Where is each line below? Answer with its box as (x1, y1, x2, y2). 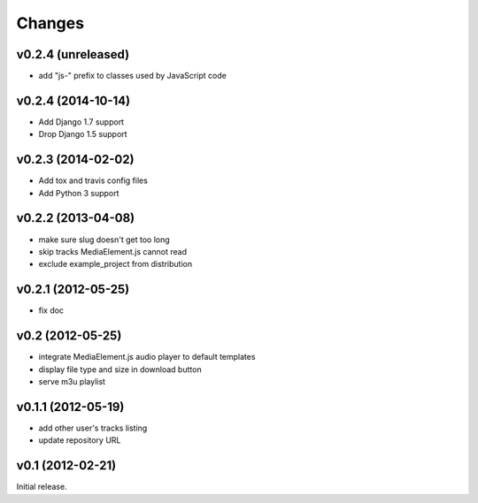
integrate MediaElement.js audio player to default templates (38, 352, 256, 362)
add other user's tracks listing (38, 423, 148, 433)
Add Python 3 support (38, 187, 119, 198)
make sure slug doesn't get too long (38, 234, 170, 245)
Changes (16, 13, 84, 33)
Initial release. (16, 482, 67, 492)
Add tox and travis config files (38, 175, 148, 186)
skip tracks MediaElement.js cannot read (38, 246, 188, 256)
